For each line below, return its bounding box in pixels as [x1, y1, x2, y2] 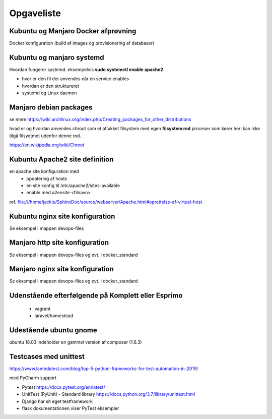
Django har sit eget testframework [22, 398, 93, 404]
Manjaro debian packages [9, 103, 93, 111]
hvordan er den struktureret [22, 83, 80, 89]
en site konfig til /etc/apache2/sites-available [26, 182, 120, 189]
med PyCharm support [9, 375, 57, 381]
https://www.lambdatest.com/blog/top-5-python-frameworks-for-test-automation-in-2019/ [9, 366, 198, 372]
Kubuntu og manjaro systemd [9, 53, 104, 62]
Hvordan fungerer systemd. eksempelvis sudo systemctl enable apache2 [9, 66, 164, 73]
